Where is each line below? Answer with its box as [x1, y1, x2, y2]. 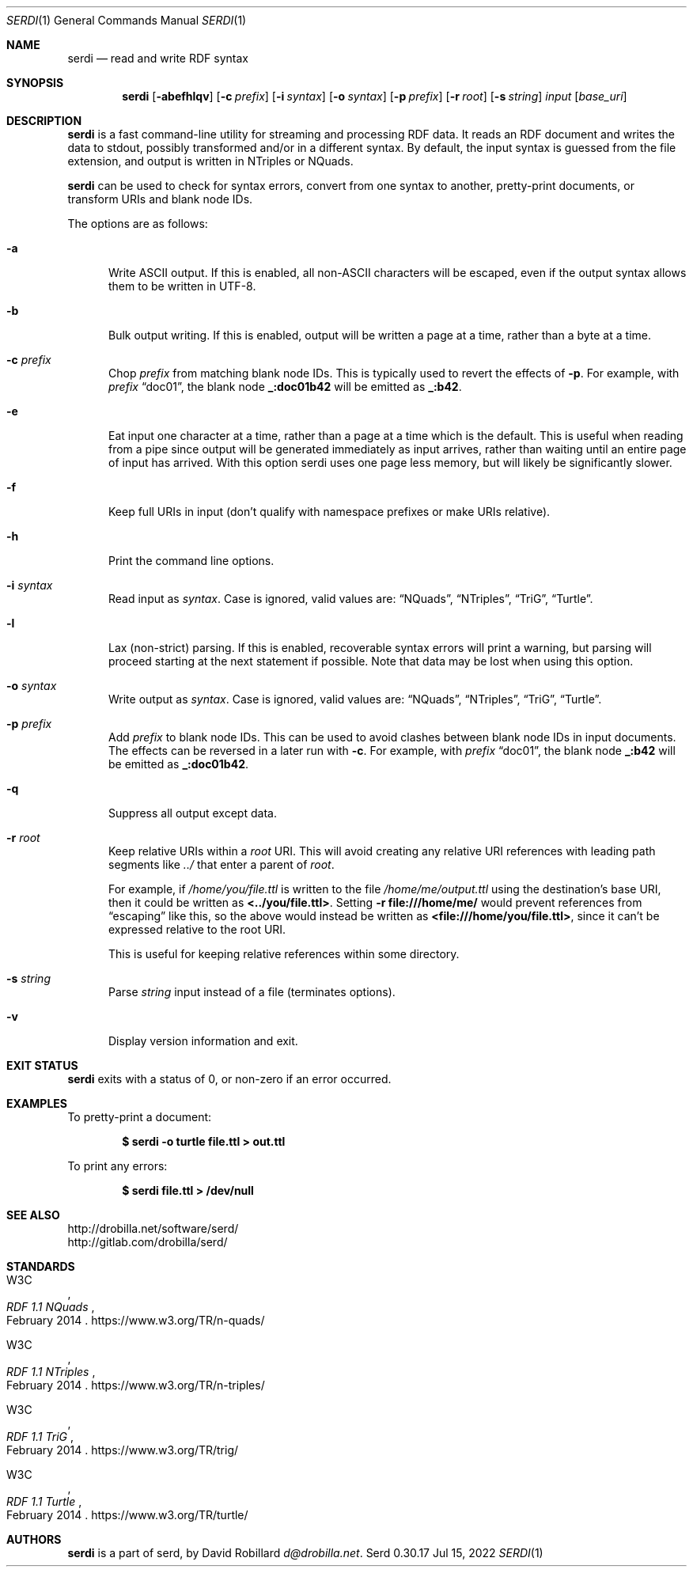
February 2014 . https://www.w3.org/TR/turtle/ [6, 1508, 248, 1522]
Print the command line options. [108, 554, 275, 567]
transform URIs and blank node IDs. [67, 192, 253, 206]
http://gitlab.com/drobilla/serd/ [67, 1235, 228, 1249]
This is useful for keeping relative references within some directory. [108, 947, 460, 961]
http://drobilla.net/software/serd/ [67, 1222, 239, 1235]
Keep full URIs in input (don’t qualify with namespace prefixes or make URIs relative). [108, 505, 551, 518]
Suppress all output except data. [108, 806, 277, 820]
